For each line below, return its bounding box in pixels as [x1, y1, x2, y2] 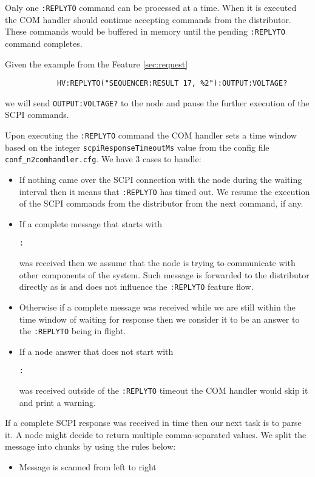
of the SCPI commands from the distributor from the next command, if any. [19, 197, 303, 210]
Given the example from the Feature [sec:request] [5, 57, 188, 70]
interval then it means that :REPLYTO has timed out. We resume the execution [19, 185, 310, 197]
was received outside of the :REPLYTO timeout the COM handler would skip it [19, 384, 308, 396]
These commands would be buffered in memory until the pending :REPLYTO [5, 25, 285, 38]
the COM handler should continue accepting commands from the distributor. [5, 13, 291, 26]
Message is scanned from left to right [19, 461, 157, 473]
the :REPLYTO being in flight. [19, 324, 126, 337]
